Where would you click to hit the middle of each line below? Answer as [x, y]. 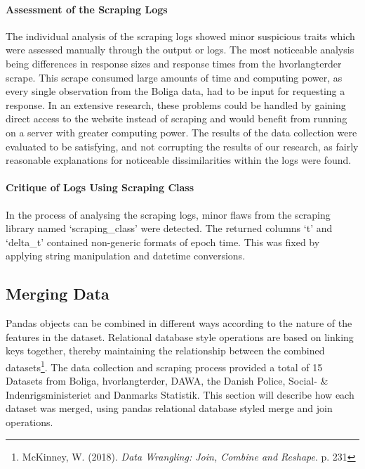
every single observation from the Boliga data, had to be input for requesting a [175, 91]
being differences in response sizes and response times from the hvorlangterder [174, 63]
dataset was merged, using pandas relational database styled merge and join [169, 408]
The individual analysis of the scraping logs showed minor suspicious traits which [180, 36]
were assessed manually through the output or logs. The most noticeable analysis [180, 50]
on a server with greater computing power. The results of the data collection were [181, 132]
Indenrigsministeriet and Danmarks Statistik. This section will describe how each [180, 394]
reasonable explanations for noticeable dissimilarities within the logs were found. [179, 160]
